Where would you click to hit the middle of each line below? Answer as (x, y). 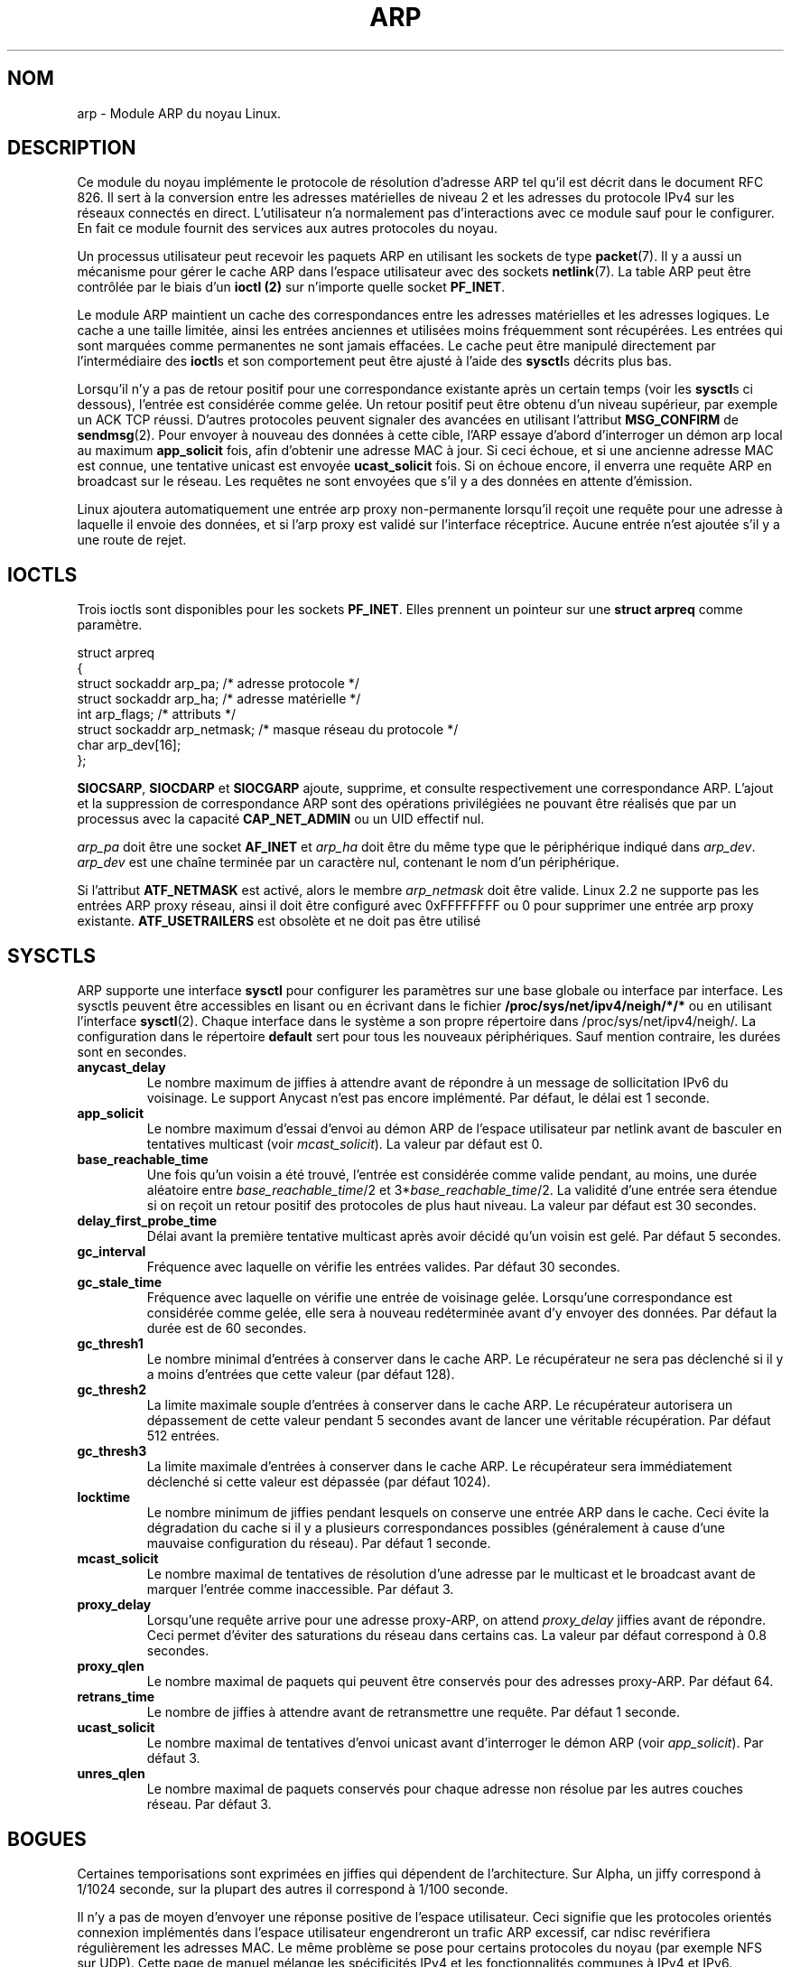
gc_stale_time (120, 1282)
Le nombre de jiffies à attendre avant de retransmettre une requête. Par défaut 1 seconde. (413, 1712)
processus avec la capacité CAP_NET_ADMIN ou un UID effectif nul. (281, 819)
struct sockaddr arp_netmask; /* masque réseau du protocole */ (268, 730)
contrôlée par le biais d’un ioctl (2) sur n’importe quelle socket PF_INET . (291, 287)
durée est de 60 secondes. (227, 1328)
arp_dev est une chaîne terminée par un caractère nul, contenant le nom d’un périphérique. (348, 862)
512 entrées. (183, 1436)
